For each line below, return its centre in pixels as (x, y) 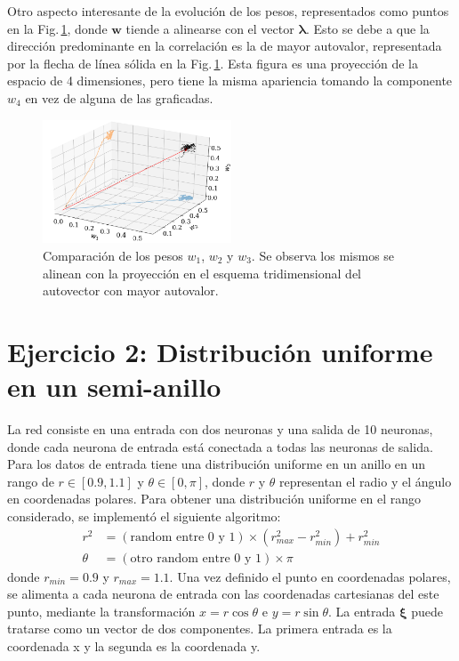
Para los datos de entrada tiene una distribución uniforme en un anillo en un (217, 464)
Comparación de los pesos (113, 255)
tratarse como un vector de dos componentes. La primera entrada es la (200, 629)
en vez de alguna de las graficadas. (119, 97)
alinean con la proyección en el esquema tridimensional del (202, 273)
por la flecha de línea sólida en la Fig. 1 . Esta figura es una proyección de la (213, 63)
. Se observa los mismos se (323, 255)
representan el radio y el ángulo (366, 481)
